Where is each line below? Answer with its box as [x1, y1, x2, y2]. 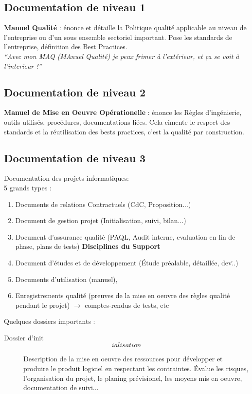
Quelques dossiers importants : [4, 316, 95, 326]
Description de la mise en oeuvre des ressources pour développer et [23, 354, 223, 364]
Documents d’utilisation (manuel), [15, 274, 118, 284]
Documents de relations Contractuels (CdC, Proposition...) [15, 199, 191, 209]
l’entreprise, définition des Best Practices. [4, 41, 127, 52]
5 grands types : [4, 182, 52, 192]
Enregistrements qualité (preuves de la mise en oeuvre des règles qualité [15, 290, 230, 300]
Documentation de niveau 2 [4, 84, 146, 99]
